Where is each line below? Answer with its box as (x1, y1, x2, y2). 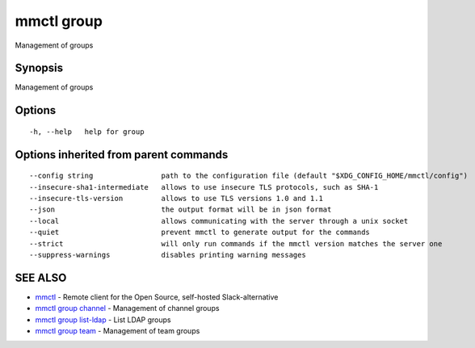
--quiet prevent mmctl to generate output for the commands (29, 228, 371, 237)
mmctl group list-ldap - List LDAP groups (35, 315, 171, 325)
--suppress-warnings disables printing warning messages (29, 250, 306, 259)
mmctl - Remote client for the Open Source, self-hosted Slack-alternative (35, 291, 279, 302)
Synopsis (15, 61, 64, 75)
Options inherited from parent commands (15, 148, 229, 161)
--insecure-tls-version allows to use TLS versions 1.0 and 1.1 (29, 194, 323, 203)
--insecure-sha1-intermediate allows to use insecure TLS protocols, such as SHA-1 (29, 182, 379, 191)
